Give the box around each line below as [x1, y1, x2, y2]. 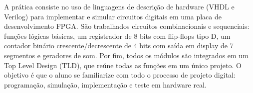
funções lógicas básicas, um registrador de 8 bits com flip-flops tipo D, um [4, 30, 231, 41]
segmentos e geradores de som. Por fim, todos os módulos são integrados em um [4, 50, 249, 60]
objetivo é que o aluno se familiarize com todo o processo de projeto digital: [4, 70, 236, 80]
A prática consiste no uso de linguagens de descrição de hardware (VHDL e [4, 1, 235, 11]
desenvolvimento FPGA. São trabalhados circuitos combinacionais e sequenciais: [4, 21, 250, 31]
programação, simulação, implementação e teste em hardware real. [4, 79, 207, 90]
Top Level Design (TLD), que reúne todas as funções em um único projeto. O [4, 60, 242, 70]
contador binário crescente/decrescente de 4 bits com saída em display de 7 [4, 40, 234, 51]
